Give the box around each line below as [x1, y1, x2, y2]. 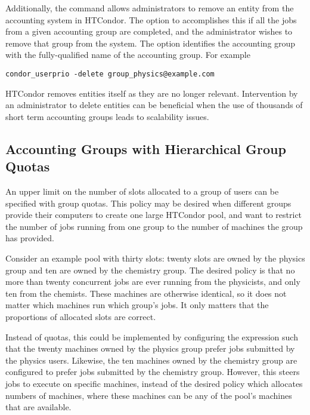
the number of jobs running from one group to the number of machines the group [5, 220, 303, 232]
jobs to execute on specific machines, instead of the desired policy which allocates [5, 377, 303, 389]
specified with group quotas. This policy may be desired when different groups [5, 196, 292, 209]
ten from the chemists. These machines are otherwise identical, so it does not [5, 287, 287, 299]
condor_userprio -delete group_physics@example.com [5, 69, 215, 78]
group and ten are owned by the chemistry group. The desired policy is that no [5, 263, 295, 276]
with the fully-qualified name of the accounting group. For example [5, 48, 250, 61]
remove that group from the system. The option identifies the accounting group [5, 36, 296, 49]
